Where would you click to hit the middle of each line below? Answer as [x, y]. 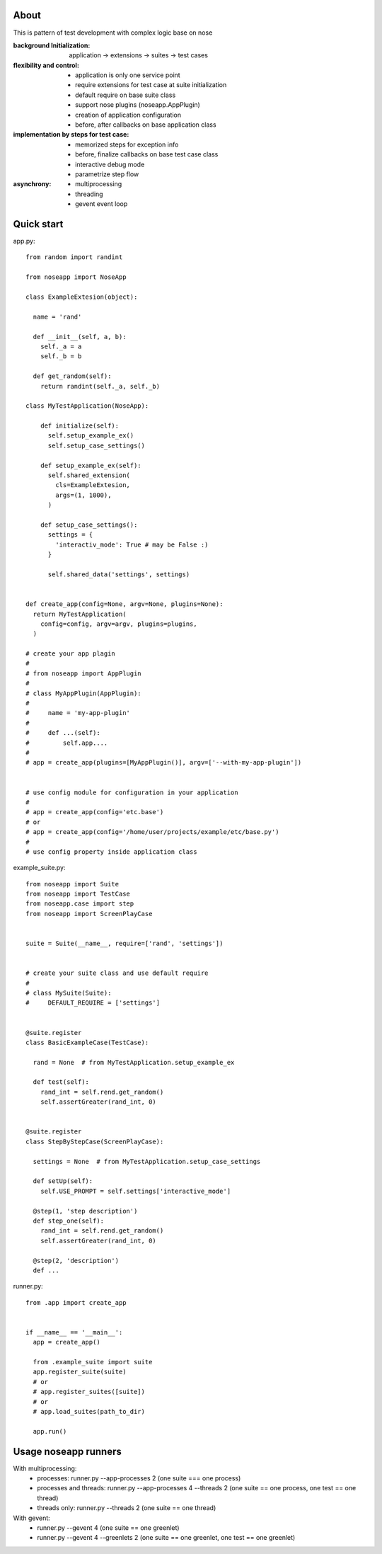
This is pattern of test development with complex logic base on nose [113, 33]
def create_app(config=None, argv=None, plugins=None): [125, 604]
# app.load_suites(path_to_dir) [89, 1411]
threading [89, 194]
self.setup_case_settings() [96, 445]
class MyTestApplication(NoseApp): [87, 406]
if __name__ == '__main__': [74, 1332]
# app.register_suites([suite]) [89, 1392]
